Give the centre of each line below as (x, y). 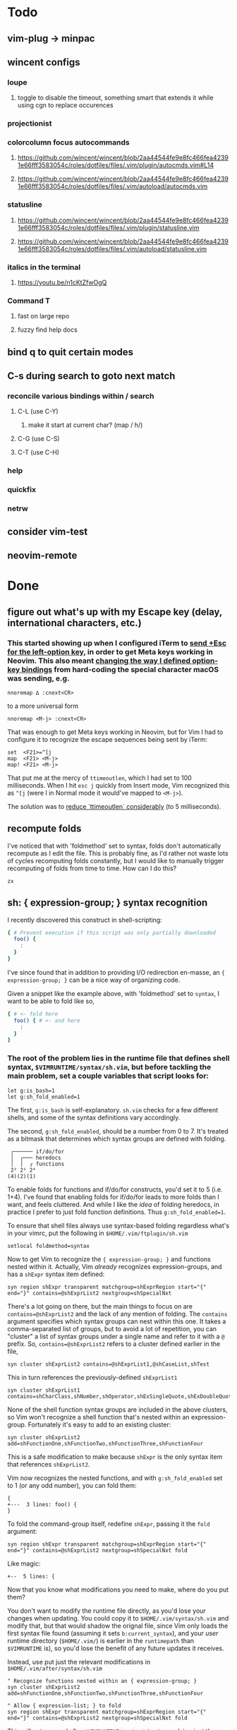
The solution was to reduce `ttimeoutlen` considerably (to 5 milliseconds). (114, 806)
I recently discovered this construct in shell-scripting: (85, 920)
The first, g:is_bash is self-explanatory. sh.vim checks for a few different (113, 1110)
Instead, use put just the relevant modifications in (79, 1662)
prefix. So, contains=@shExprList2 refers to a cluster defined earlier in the (114, 1344)
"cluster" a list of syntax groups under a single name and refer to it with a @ (116, 1336)
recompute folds (44, 829)
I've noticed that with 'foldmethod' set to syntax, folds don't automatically (114, 846)
